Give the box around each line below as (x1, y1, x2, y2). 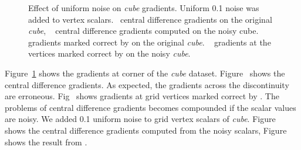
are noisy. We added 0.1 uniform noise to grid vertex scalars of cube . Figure (5, 113, 276, 125)
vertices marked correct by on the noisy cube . (28, 47, 191, 60)
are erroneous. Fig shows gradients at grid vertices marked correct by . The (5, 90, 279, 102)
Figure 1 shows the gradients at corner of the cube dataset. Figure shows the (5, 67, 285, 79)
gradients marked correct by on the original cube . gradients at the (28, 36, 271, 48)
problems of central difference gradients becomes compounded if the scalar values (5, 101, 296, 113)
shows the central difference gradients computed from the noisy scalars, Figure (5, 124, 287, 136)
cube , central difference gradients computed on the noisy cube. (28, 25, 259, 37)
